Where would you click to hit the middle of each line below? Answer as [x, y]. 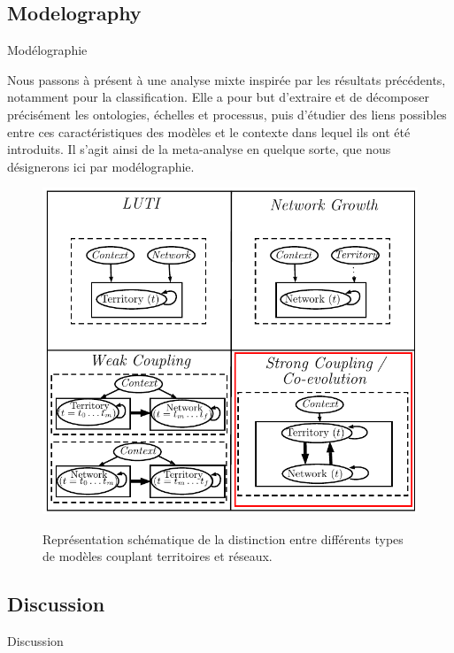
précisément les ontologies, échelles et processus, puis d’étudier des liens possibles [227, 114]
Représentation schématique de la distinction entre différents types [223, 538]
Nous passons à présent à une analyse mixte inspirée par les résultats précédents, [227, 79]
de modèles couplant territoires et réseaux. [158, 556]
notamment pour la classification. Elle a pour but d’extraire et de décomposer [219, 97]
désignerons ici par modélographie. [101, 166]
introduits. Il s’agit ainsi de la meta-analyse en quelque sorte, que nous [199, 149]
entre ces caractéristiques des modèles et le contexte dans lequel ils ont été [209, 131]
